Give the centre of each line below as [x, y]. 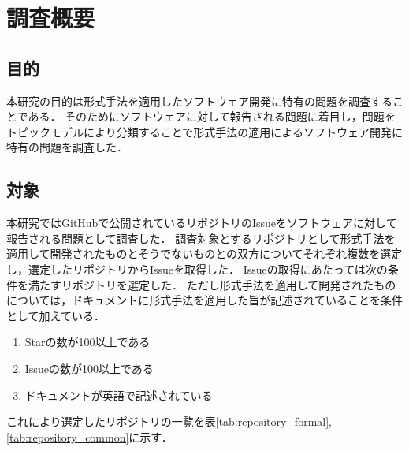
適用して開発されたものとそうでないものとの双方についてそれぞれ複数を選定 [204, 253]
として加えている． [56, 315]
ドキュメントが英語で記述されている [119, 395]
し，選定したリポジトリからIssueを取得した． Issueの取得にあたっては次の [197, 268]
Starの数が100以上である [87, 342]
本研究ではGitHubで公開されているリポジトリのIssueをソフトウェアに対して [202, 223]
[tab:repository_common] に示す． [89, 436]
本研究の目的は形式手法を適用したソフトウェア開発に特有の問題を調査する [199, 101]
